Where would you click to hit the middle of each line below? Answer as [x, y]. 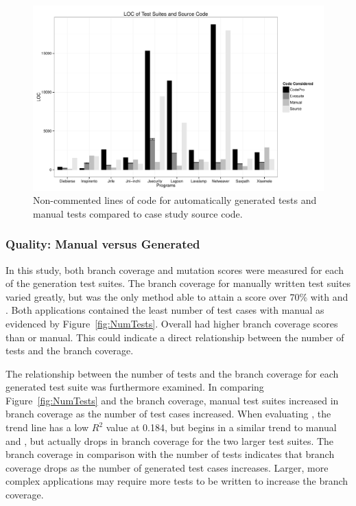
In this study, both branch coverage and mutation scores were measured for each [175, 269]
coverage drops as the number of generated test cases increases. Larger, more [167, 467]
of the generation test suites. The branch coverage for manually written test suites [178, 283]
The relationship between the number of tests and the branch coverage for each [172, 373]
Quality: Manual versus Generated [103, 244]
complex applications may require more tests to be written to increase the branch [177, 481]
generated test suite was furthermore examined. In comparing [135, 387]
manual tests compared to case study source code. [138, 213]
